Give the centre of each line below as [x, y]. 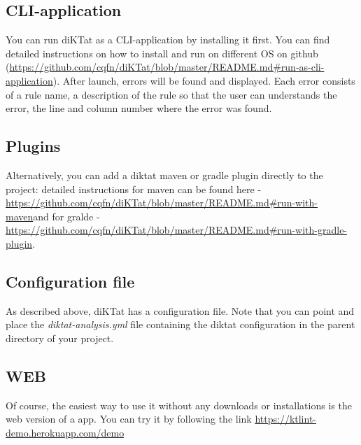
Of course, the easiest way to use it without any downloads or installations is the [179, 405]
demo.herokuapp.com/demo [65, 432]
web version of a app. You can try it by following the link [129, 419]
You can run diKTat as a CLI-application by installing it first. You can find [168, 40]
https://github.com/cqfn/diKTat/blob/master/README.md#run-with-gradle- [177, 230]
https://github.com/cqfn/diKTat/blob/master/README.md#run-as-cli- [167, 67]
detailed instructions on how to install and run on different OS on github [162, 53]
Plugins [33, 146]
